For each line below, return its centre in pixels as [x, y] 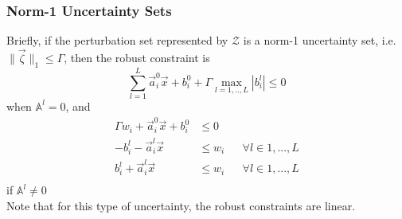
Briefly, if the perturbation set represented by [117, 40]
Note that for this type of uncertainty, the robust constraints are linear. [181, 205]
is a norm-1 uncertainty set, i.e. [320, 40]
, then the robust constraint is [137, 58]
